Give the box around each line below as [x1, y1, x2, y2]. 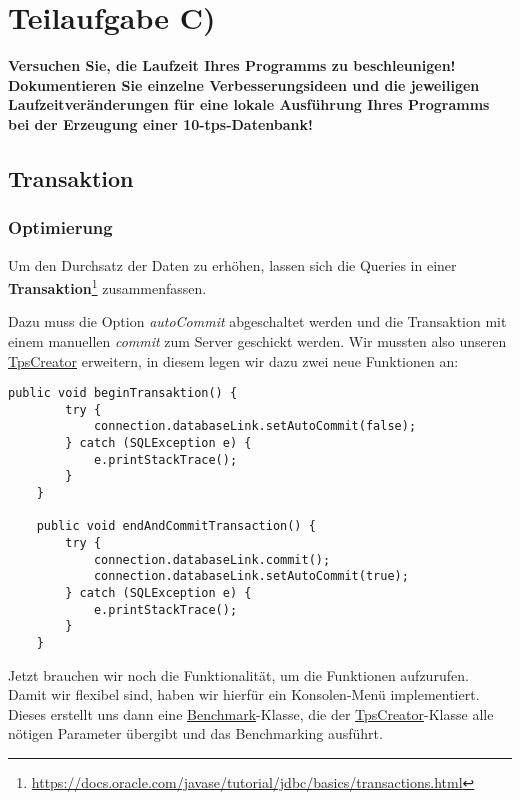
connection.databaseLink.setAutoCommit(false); [93, 419, 417, 434]
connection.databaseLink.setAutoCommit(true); [93, 569, 409, 584]
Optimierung [8, 215, 113, 240]
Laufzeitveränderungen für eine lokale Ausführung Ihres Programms [8, 94, 490, 115]
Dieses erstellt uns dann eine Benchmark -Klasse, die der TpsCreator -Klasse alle [8, 703, 494, 724]
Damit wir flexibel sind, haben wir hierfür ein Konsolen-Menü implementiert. [8, 684, 480, 705]
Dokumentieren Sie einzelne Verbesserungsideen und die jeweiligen [8, 74, 480, 95]
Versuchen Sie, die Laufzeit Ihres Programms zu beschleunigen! [8, 55, 456, 76]
